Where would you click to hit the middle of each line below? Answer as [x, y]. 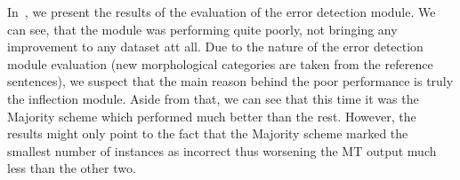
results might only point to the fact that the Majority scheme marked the [208, 133]
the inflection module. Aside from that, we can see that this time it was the [213, 98]
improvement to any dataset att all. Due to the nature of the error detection [215, 47]
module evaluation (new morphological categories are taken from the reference [220, 63]
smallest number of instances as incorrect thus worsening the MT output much [222, 150]
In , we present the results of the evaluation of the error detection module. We [222, 12]
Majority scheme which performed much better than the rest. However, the [212, 116]
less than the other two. [72, 168]
